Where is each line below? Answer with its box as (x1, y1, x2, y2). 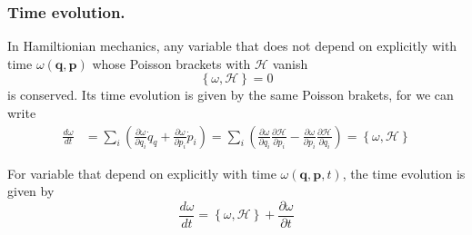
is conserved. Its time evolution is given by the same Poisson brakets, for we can (7, 85, 454, 104)
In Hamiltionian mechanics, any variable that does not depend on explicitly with (7, 36, 457, 55)
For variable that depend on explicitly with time (7, 163, 276, 182)
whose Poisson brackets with (92, 54, 251, 73)
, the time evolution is (342, 163, 466, 182)
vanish (272, 54, 308, 73)
